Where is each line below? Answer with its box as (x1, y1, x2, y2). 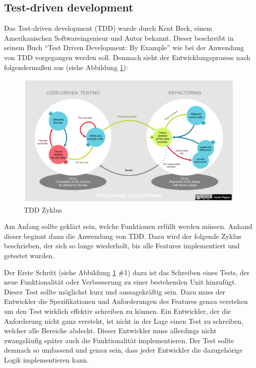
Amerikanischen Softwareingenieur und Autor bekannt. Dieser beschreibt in (4, 32, 234, 43)
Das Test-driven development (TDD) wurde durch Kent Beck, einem (4, 23, 212, 33)
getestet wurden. (4, 250, 55, 260)
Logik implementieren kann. (4, 354, 89, 365)
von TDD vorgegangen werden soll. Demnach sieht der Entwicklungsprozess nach (4, 52, 251, 62)
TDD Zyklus (24, 204, 62, 215)
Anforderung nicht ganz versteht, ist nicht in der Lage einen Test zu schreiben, (4, 315, 244, 326)
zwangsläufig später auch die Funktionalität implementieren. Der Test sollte (4, 335, 234, 345)
